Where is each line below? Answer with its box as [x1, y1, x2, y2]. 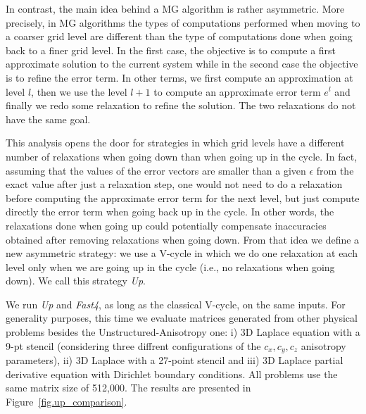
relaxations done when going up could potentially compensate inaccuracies [6, 218, 327, 232]
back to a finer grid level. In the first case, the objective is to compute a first [6, 42, 336, 57]
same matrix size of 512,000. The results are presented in [6, 380, 251, 395]
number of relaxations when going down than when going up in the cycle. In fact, [6, 149, 358, 163]
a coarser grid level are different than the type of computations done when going [6, 29, 353, 44]
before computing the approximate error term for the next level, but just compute [6, 190, 360, 205]
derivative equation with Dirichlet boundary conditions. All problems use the [6, 366, 338, 381]
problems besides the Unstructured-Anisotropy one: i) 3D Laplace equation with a [6, 325, 360, 339]
